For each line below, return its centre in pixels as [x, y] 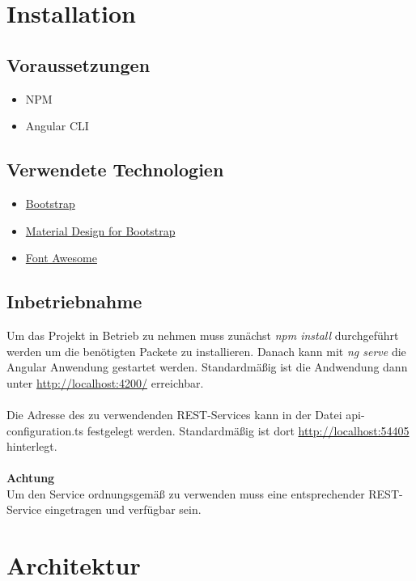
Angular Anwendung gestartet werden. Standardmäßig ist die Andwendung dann [207, 367]
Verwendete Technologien [115, 170]
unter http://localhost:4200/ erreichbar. [105, 382]
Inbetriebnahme [74, 301]
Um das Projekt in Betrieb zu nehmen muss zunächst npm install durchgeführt [203, 335]
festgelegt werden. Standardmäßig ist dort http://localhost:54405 [248, 430]
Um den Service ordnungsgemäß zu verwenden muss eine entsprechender [186, 493]
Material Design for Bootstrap [100, 230]
